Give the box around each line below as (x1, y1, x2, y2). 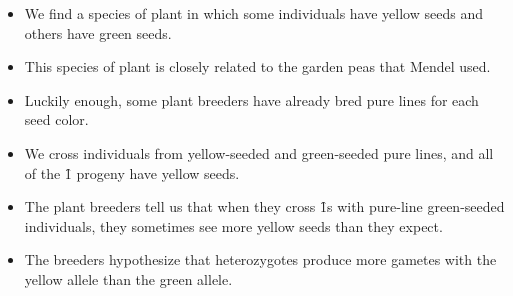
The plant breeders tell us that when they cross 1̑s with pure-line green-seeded (24, 196, 505, 217)
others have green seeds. (24, 22, 172, 43)
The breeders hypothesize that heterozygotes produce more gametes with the (24, 249, 497, 270)
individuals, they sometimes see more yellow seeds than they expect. (24, 215, 443, 236)
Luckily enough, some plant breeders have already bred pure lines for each (24, 89, 479, 110)
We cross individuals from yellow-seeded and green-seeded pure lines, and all (24, 142, 494, 163)
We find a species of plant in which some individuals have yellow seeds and (24, 3, 483, 23)
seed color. (24, 109, 89, 130)
